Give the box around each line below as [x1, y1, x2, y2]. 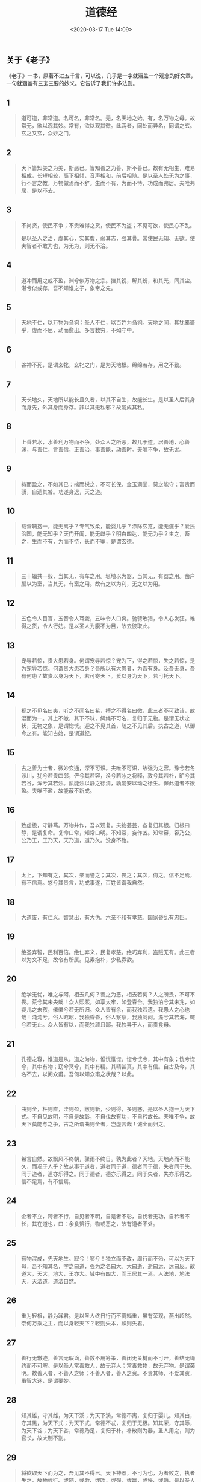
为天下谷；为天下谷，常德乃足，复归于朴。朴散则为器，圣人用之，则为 [20, 1427, 196, 1434]
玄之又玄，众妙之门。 [20, 129, 74, 137]
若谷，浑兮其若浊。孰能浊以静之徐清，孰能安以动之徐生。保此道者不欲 [20, 779, 196, 787]
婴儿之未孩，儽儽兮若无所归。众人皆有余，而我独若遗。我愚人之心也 [20, 1006, 190, 1013]
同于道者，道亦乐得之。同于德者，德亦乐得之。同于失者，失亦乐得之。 [20, 1171, 196, 1178]
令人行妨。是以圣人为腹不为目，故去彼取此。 [42, 622, 153, 629]
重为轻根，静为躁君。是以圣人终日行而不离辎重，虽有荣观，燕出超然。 [20, 1312, 196, 1319]
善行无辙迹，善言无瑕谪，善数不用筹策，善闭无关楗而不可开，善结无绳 [20, 1354, 196, 1362]
